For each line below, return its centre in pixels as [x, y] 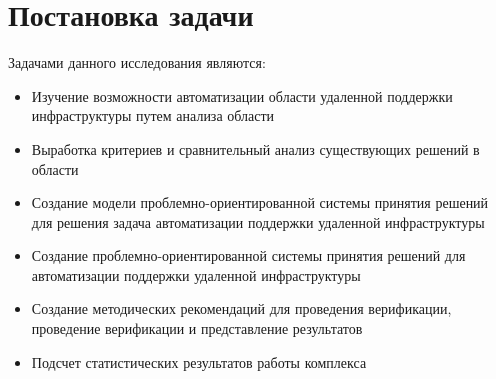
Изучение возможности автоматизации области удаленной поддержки [242, 95]
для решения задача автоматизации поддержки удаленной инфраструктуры [258, 221]
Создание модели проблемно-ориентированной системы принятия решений [260, 202]
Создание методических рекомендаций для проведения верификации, [241, 308]
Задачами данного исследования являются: [137, 62]
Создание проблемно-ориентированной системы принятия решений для [248, 255]
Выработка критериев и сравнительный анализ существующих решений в [255, 148]
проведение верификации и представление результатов [197, 328]
